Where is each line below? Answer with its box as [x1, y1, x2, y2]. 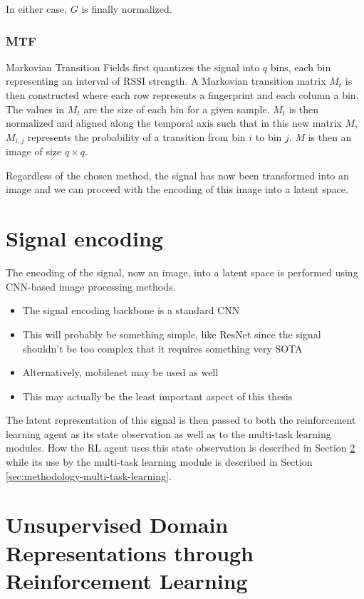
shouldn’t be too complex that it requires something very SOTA [22, 340, 303, 355]
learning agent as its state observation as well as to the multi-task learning [6, 426, 331, 441]
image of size [6, 144, 62, 159]
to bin [255, 129, 282, 144]
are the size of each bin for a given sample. [83, 101, 270, 116]
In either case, [6, 1, 68, 16]
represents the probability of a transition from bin [27, 129, 246, 144]
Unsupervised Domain [6, 510, 229, 539]
